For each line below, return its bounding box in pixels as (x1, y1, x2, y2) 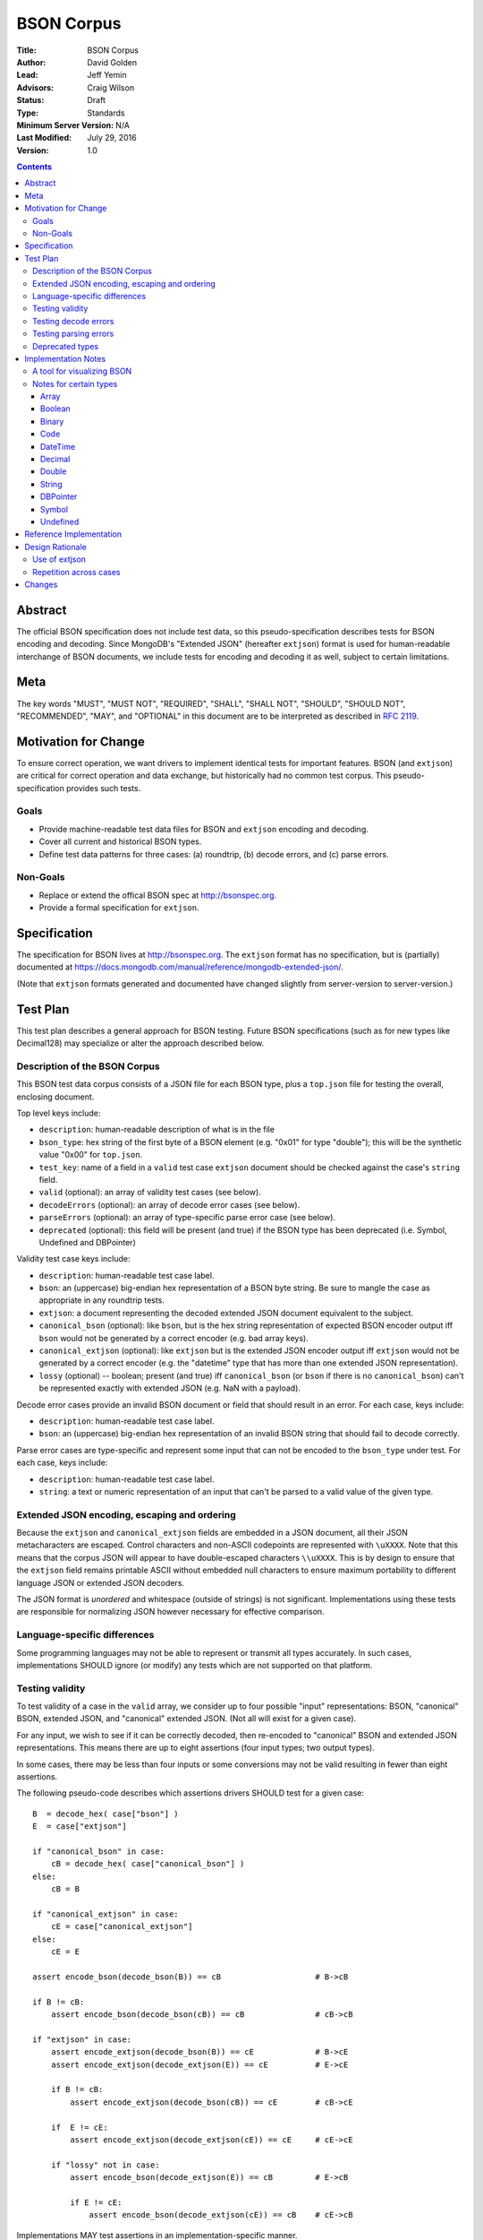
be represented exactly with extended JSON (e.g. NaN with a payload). (38, 1383, 301, 1393)
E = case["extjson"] (32, 1822, 127, 1831)
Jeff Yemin (87, 70, 127, 81)
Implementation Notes (24, 353, 106, 364)
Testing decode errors (32, 315, 114, 326)
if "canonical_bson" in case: (32, 1846, 165, 1857)
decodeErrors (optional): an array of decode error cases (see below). (38, 1199, 301, 1210)
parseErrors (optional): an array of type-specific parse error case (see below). (38, 1212, 335, 1223)
